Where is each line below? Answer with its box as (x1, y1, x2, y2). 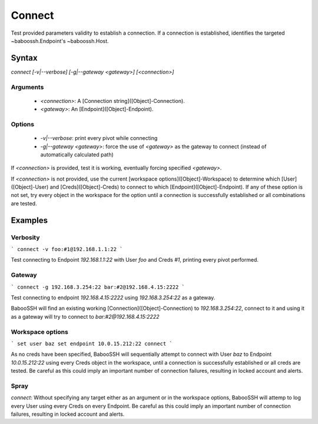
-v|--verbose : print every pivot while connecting (40, 135, 158, 142)
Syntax (11, 53, 38, 63)
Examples (11, 215, 48, 225)
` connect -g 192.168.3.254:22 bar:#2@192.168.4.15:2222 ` (11, 283, 185, 291)
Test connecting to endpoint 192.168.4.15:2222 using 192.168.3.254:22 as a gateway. (11, 294, 216, 301)
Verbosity (11, 233, 41, 241)
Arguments (11, 83, 44, 91)
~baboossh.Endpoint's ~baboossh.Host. (11, 37, 109, 44)
